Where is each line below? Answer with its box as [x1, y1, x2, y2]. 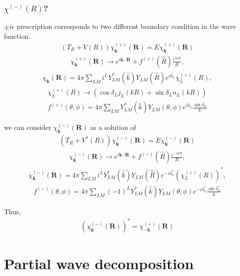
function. [4, 30, 31, 41]
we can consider [4, 122, 51, 132]
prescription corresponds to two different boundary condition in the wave [17, 21, 236, 31]
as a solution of [90, 122, 136, 132]
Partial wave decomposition [4, 253, 194, 274]
